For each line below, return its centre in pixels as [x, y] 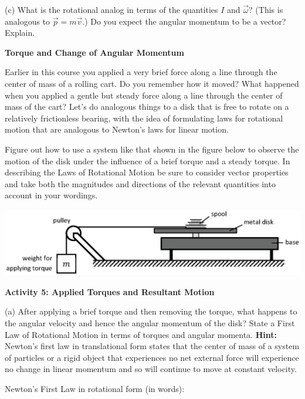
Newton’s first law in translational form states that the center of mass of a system [152, 346]
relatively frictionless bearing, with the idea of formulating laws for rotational [144, 118]
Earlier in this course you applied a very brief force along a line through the [141, 72]
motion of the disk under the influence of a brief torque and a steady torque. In [148, 160]
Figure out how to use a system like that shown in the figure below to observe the [152, 149]
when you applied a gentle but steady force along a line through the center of [144, 95]
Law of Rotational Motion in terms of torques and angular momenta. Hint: [141, 334]
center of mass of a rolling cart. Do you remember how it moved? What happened [152, 83]
